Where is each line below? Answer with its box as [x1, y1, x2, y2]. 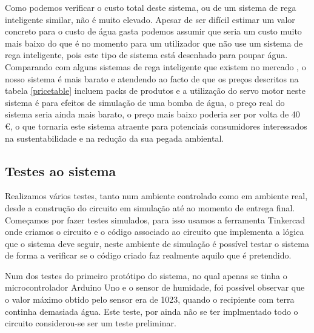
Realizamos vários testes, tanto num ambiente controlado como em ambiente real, [5, 190, 308, 202]
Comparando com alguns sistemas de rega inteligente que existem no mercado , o [5, 60, 306, 73]
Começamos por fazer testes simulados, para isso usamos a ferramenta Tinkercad [5, 213, 306, 226]
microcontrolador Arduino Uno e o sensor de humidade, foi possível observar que [5, 281, 305, 294]
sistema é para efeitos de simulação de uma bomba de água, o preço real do [5, 96, 285, 108]
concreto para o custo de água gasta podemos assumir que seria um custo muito [5, 25, 302, 38]
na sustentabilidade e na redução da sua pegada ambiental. [5, 131, 224, 144]
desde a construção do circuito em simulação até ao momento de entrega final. [5, 201, 295, 214]
